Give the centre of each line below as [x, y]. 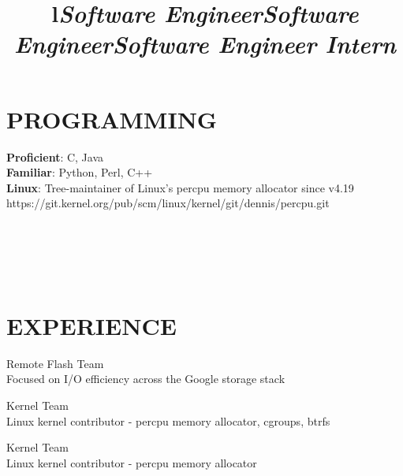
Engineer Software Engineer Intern [205, 44]
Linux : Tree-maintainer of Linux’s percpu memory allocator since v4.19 [180, 187]
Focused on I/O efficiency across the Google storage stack [146, 379]
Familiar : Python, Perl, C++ [80, 172]
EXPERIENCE [91, 325]
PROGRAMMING [112, 119]
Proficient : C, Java [55, 156]
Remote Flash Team [55, 363]
